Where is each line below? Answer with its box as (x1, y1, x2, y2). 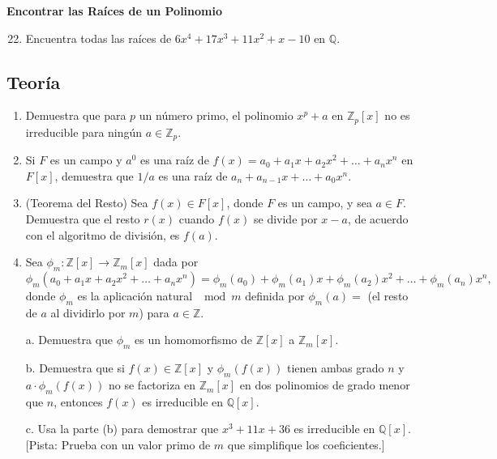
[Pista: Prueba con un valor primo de (25, 436, 211, 453)
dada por (153, 253, 199, 270)
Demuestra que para (25, 107, 126, 124)
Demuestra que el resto (25, 210, 140, 227)
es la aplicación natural (77, 287, 193, 304)
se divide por (253, 210, 318, 227)
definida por (245, 287, 305, 304)
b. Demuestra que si (25, 359, 125, 376)
